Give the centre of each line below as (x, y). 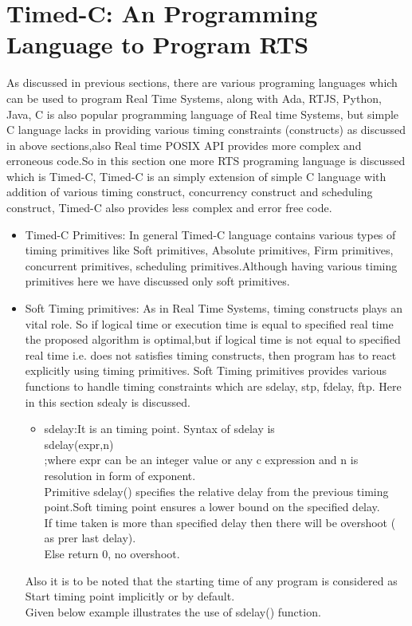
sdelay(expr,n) (79, 444)
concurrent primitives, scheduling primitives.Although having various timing (211, 265)
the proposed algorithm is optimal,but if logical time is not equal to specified (213, 339)
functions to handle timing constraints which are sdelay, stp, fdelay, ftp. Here (213, 386)
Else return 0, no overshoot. (112, 553)
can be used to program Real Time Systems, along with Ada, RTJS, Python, (194, 98)
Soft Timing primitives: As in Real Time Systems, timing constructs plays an (214, 308)
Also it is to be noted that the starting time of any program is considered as (211, 580)
